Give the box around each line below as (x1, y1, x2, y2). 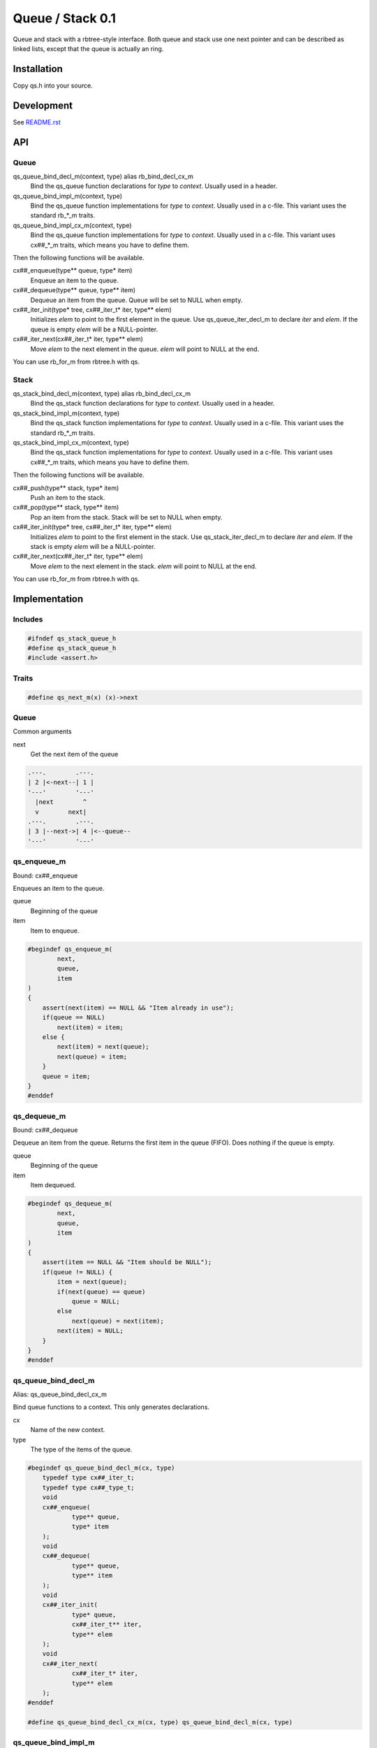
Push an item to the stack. (30, 493, 105, 501)
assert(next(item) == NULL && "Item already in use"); (42, 1003, 234, 1012)
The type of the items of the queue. (30, 1445, 133, 1454)
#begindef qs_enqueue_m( (27, 945, 113, 953)
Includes (13, 614, 43, 624)
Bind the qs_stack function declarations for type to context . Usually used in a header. (30, 399, 275, 408)
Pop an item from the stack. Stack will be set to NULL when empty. (30, 513, 223, 521)
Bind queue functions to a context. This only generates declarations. (13, 1403, 209, 1412)
